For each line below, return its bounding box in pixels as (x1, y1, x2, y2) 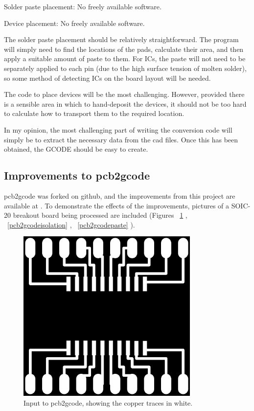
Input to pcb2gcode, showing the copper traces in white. (23, 397, 193, 408)
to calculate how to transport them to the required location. (4, 108, 185, 118)
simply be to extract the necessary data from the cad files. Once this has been (4, 134, 238, 144)
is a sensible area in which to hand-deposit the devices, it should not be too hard (4, 98, 247, 109)
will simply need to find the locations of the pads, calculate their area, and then (4, 44, 244, 54)
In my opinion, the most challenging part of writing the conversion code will (4, 124, 232, 135)
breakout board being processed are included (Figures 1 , (13, 210, 187, 220)
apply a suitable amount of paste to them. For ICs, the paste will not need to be (4, 53, 246, 64)
